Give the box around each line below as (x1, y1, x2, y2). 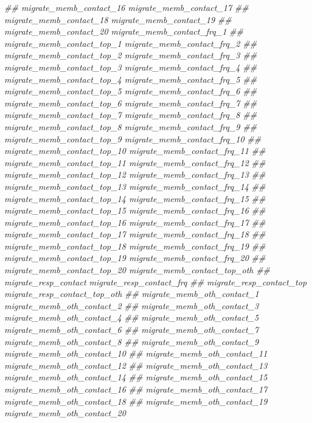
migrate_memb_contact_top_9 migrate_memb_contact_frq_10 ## (4, 132, 262, 145)
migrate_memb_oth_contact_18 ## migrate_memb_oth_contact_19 (4, 394, 268, 407)
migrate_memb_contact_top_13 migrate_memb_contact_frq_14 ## (4, 180, 266, 192)
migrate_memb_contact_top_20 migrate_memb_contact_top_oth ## (4, 264, 271, 276)
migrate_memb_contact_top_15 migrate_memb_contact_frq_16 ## (4, 204, 266, 217)
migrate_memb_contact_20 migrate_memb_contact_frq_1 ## (4, 25, 243, 38)
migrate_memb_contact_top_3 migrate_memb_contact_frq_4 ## (4, 60, 257, 73)
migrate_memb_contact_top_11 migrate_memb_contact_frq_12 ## (4, 156, 266, 169)
